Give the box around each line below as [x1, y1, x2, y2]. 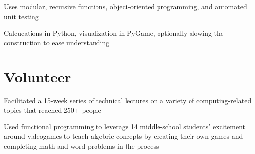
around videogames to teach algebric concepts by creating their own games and [4, 131, 243, 141]
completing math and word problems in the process [4, 140, 159, 151]
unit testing [4, 11, 39, 21]
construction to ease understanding [4, 37, 110, 47]
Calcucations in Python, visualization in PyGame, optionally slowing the [4, 28, 224, 38]
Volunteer [4, 66, 71, 86]
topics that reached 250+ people [4, 105, 101, 115]
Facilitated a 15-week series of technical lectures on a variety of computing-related [4, 95, 252, 105]
